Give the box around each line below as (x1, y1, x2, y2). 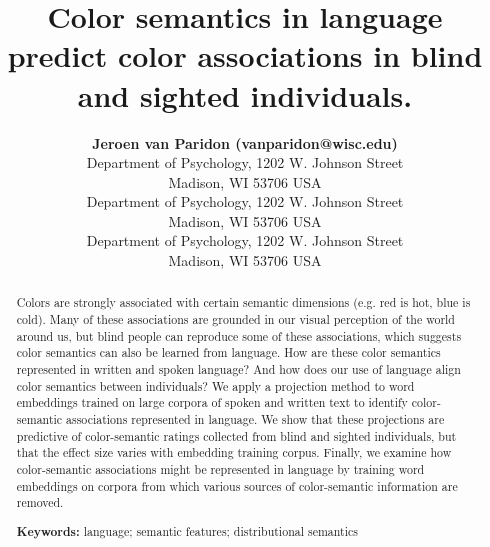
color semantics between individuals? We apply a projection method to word (16, 377, 415, 394)
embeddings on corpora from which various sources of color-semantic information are (16, 477, 458, 494)
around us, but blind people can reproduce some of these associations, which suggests (16, 327, 462, 344)
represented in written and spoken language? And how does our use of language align (16, 361, 461, 378)
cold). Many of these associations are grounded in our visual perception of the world (16, 311, 455, 328)
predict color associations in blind (7, 35, 483, 76)
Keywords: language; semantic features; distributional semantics (16, 522, 358, 540)
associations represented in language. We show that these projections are (66, 411, 445, 428)
